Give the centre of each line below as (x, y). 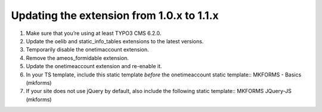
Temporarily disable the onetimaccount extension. (87, 50)
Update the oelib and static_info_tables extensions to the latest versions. (115, 41)
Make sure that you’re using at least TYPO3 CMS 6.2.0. (94, 33)
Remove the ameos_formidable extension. (78, 58)
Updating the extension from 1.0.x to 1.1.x (115, 15)
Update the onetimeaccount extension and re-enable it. (94, 66)
